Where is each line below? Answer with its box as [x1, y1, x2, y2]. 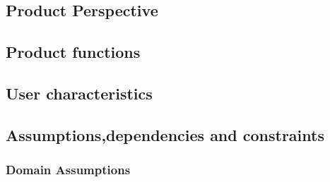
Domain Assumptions [6, 161, 131, 178]
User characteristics [6, 82, 153, 104]
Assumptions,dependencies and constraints [6, 123, 324, 145]
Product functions [6, 41, 141, 63]
